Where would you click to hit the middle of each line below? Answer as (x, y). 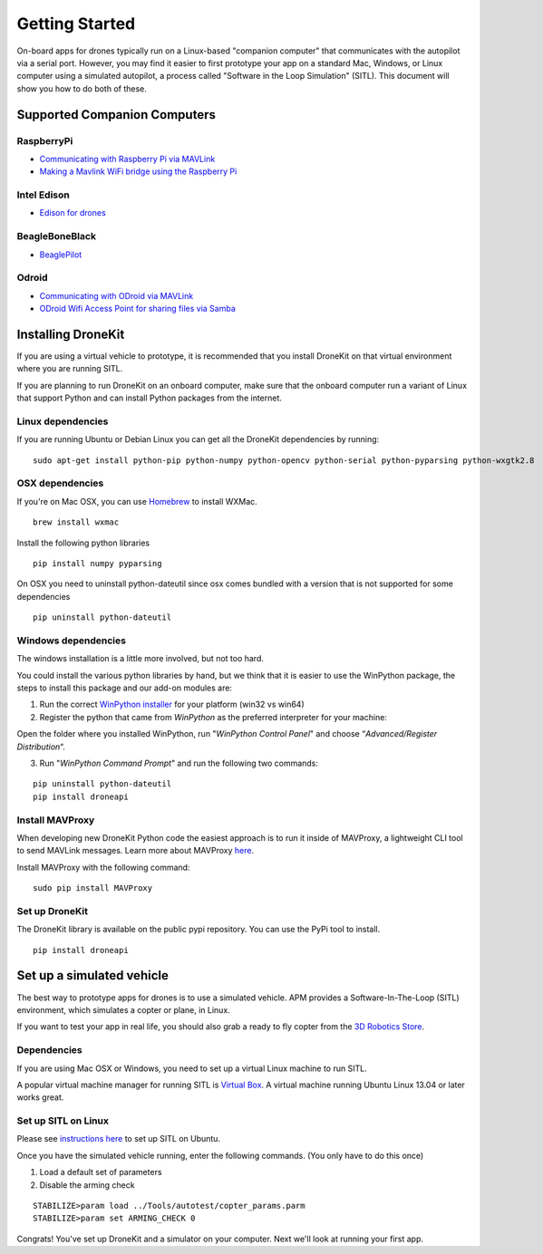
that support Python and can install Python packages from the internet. (150, 398)
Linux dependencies (63, 421)
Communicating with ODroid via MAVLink (116, 295)
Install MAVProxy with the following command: (103, 867)
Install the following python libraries (83, 543)
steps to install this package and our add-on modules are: (125, 688)
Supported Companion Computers (116, 115)
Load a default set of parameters (101, 1172)
